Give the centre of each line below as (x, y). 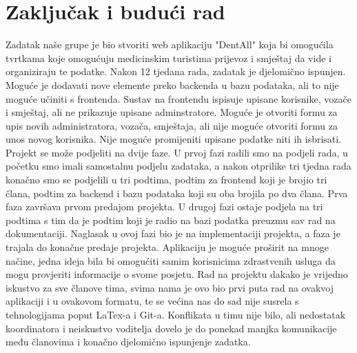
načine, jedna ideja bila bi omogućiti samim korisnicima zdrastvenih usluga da (171, 260)
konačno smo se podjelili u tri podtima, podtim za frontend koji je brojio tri (166, 180)
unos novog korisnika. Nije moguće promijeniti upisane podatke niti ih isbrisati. (174, 139)
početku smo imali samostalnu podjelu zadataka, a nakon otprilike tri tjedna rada (178, 166)
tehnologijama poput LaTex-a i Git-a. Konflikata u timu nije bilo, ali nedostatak (176, 314)
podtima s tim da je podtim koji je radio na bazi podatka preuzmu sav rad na (171, 220)
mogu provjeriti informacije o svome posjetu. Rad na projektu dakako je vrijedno (177, 274)
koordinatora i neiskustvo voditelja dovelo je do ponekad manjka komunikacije (171, 328)
